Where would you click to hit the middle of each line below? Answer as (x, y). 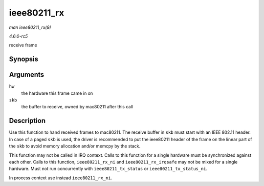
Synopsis (24, 59)
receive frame (23, 45)
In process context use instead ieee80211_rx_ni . (61, 178)
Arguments (27, 75)
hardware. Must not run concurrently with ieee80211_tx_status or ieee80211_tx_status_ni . (108, 169)
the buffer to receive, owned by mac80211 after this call (77, 107)
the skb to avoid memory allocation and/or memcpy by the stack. (75, 146)
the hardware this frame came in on (57, 93)
